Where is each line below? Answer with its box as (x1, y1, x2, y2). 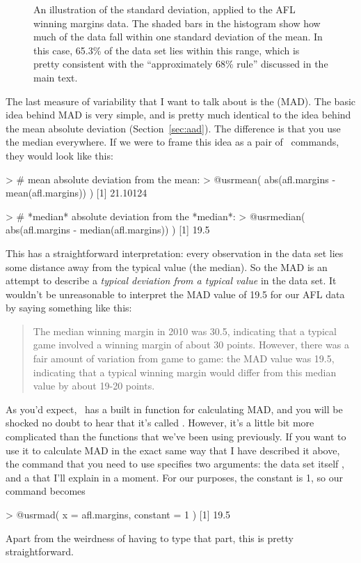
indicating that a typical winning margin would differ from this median (33, 364, 337, 379)
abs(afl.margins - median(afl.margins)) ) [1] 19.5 (6, 222, 210, 237)
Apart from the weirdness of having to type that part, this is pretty (6, 530, 294, 545)
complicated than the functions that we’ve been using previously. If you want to (6, 429, 346, 444)
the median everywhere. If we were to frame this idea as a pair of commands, (6, 134, 339, 149)
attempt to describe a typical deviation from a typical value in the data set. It (6, 273, 337, 288)
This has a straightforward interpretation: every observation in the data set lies (6, 245, 344, 260)
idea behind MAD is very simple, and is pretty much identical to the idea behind (6, 107, 351, 122)
